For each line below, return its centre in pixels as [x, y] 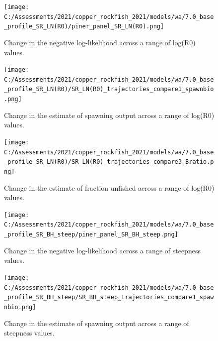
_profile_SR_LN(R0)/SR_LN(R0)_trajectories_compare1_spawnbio [109, 89]
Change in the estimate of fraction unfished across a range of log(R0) [109, 187]
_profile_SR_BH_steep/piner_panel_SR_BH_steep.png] [91, 235]
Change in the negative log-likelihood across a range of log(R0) [100, 42]
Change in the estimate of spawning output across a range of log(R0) [109, 115]
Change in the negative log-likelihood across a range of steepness [102, 250]
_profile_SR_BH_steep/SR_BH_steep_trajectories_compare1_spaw [109, 297]
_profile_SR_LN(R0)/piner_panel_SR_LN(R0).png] [84, 27]
